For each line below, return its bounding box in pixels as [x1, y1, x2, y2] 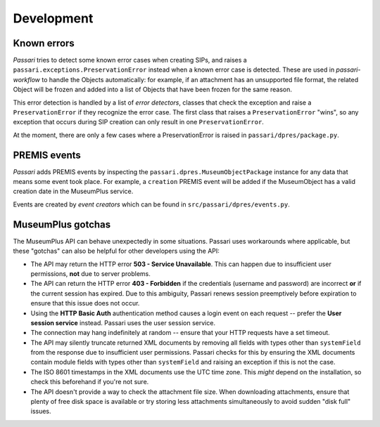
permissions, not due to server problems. [30, 269, 151, 277]
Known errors [13, 37, 75, 49]
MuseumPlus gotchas [13, 218, 111, 230]
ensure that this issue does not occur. [30, 299, 140, 308]
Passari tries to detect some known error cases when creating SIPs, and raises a [13, 56, 248, 65]
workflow [13, 75, 41, 84]
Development [13, 11, 94, 26]
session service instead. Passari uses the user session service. [30, 318, 216, 327]
